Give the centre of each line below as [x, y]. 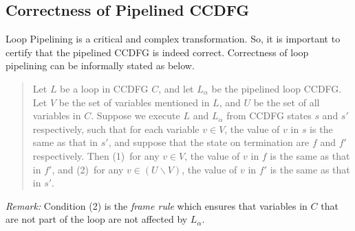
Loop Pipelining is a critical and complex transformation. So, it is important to [173, 39]
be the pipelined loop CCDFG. [277, 88]
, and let [176, 88]
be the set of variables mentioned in [134, 102]
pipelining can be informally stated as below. [100, 65]
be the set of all [287, 102]
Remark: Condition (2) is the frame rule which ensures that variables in [157, 205]
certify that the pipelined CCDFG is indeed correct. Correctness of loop [157, 52]
